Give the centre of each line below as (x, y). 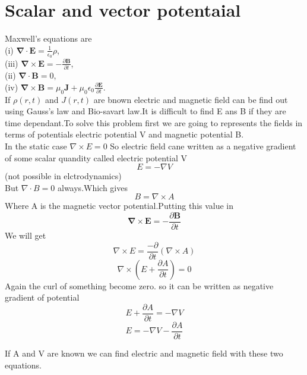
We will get (26, 235)
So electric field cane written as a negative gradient (203, 146)
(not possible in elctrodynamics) (63, 176)
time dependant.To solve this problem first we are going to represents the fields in (154, 122)
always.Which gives (93, 187)
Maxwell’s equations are (48, 38)
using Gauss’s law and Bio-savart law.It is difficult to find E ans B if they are (145, 111)
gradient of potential (42, 297)
